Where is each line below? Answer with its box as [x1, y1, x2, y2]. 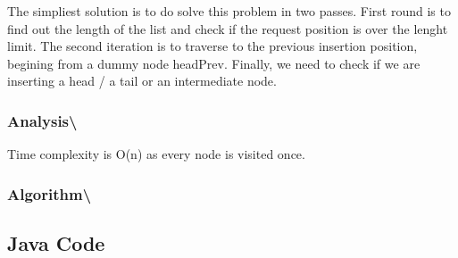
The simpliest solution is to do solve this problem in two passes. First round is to [7, 2, 451, 20]
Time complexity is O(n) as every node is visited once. [7, 145, 305, 163]
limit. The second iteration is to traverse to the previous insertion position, [7, 37, 418, 55]
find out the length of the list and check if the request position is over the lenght [7, 19, 448, 37]
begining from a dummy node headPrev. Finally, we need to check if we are [7, 54, 421, 72]
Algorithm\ [7, 182, 92, 204]
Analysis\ [7, 109, 78, 131]
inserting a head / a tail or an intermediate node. [7, 71, 277, 90]
